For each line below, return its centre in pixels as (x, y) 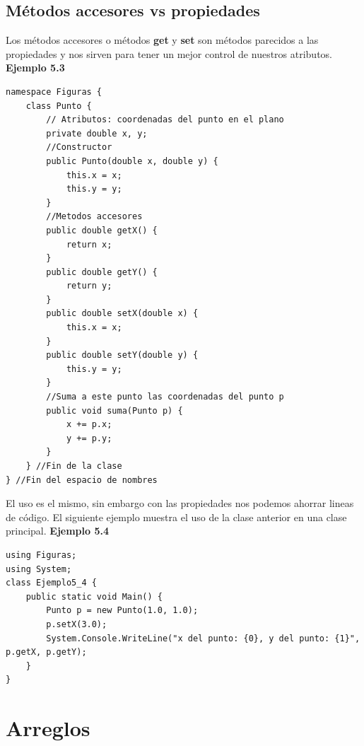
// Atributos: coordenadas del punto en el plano (165, 120)
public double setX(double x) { (122, 314)
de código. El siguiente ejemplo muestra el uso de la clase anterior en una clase (176, 517)
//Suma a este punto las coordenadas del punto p (165, 397)
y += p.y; (89, 438)
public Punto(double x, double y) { (132, 161)
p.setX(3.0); (77, 624)
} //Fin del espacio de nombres (82, 480)
